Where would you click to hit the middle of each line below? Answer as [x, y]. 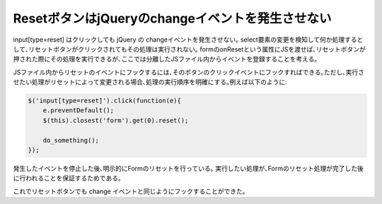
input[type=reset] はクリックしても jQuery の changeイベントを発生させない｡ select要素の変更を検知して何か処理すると [188, 40]
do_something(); [71, 140]
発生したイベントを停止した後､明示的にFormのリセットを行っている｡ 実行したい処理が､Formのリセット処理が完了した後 [188, 169]
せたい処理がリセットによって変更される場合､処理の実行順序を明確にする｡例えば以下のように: [150, 82]
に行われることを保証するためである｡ [67, 178]
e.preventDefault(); [79, 110]
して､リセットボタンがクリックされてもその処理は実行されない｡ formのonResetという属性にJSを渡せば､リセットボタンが [189, 49]
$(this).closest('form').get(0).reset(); [116, 120]
